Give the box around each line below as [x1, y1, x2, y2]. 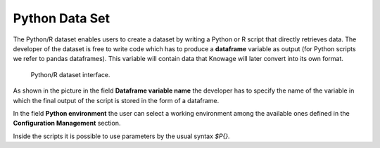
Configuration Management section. [13, 119, 121, 128]
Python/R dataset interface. [30, 70, 110, 79]
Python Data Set [13, 11, 110, 26]
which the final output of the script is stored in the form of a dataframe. [13, 96, 220, 105]
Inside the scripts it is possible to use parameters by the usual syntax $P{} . [13, 132, 230, 140]
